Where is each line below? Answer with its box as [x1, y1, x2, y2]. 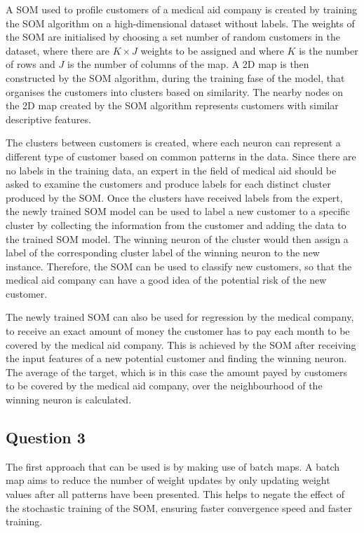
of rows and [6, 57, 55, 71]
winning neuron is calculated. [6, 392, 132, 407]
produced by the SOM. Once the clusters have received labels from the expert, [6, 190, 343, 205]
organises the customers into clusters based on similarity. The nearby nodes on [6, 84, 344, 99]
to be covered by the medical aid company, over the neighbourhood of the [6, 378, 323, 393]
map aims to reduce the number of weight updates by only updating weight [6, 473, 330, 487]
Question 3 [6, 427, 86, 448]
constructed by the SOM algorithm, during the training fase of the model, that [6, 70, 345, 85]
